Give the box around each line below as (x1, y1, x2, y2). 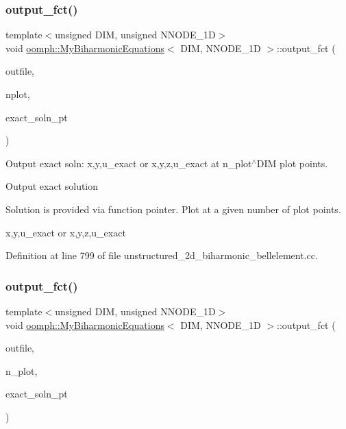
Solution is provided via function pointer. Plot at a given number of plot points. (5, 201, 341, 216)
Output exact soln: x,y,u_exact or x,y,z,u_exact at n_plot (5, 156, 252, 170)
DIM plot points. (256, 156, 328, 170)
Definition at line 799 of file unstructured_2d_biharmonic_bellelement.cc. (5, 248, 318, 262)
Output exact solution (5, 179, 99, 193)
